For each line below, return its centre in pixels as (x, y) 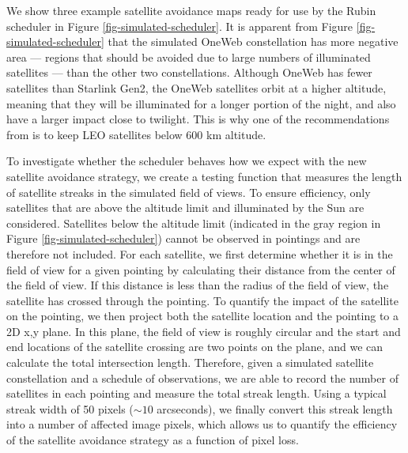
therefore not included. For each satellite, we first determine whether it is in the (200, 253)
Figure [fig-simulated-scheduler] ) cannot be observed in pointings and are (183, 238)
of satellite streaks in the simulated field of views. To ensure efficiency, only (189, 192)
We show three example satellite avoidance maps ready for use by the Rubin (191, 10)
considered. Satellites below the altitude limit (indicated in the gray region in (194, 223)
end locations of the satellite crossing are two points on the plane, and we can (195, 347)
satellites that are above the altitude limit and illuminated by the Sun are (185, 208)
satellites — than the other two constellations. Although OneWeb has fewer (189, 72)
